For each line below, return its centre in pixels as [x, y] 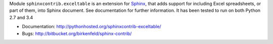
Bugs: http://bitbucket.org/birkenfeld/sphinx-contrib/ [77, 33]
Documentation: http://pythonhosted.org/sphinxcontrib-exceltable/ [92, 27]
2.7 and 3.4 [21, 17]
